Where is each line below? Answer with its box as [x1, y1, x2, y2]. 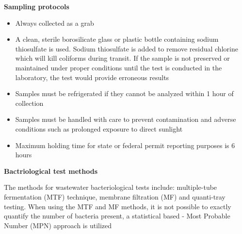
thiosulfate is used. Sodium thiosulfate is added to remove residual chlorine [15, 43, 238, 53]
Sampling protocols [4, 1, 69, 11]
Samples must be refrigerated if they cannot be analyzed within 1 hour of [15, 88, 234, 99]
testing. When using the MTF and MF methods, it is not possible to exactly [4, 201, 231, 211]
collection [15, 98, 44, 108]
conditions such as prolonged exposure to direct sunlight [15, 123, 183, 134]
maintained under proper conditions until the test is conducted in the [15, 62, 222, 72]
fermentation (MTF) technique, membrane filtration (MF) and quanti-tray [4, 191, 226, 201]
